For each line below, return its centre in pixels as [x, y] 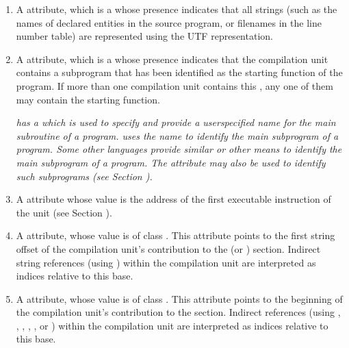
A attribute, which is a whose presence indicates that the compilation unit [172, 59]
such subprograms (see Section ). [84, 176]
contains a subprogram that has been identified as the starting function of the [179, 72]
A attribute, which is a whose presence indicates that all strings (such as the [177, 9]
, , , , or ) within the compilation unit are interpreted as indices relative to [172, 325]
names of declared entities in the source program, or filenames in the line [169, 22]
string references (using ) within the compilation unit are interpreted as [166, 262]
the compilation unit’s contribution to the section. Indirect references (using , [178, 312]
